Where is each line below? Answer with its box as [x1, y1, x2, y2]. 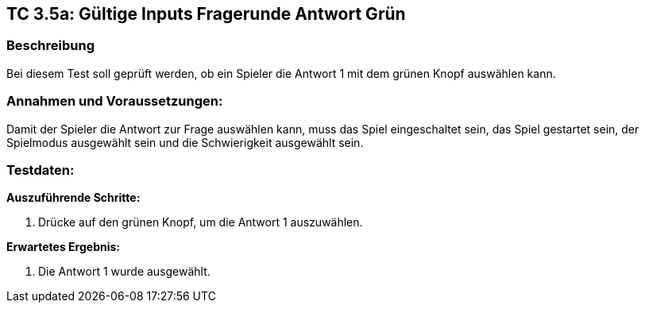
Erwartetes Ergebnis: [6, 240, 121, 254]
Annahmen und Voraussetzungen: [6, 93, 223, 110]
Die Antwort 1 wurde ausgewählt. [38, 265, 210, 279]
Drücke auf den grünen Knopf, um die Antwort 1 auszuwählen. [38, 215, 363, 230]
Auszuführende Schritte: [6, 191, 141, 205]
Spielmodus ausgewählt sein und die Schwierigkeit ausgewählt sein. [6, 135, 364, 149]
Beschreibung [6, 37, 95, 54]
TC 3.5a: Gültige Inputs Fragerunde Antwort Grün [6, 4, 406, 24]
